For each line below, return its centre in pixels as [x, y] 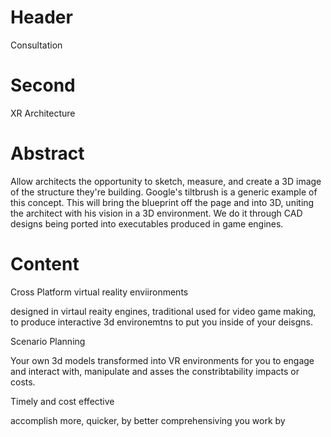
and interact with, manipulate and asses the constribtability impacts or [155, 371]
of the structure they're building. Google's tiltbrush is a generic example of [164, 192]
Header [41, 17]
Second [43, 85]
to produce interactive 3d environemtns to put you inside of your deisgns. [161, 322]
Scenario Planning [48, 341]
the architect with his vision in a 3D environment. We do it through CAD [156, 213]
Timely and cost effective [62, 401]
